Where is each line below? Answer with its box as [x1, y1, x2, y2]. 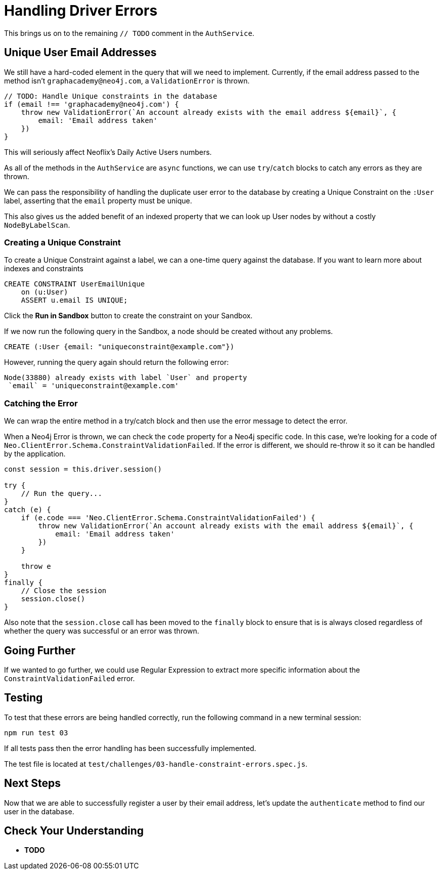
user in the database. [4, 807, 74, 816]
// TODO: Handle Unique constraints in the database [4, 92, 217, 100]
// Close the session [21, 587, 107, 595]
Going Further [4, 644, 76, 657]
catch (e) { [4, 506, 51, 514]
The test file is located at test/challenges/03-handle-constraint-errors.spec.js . [4, 759, 307, 768]
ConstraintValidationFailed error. [4, 674, 135, 683]
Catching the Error [4, 398, 78, 408]
